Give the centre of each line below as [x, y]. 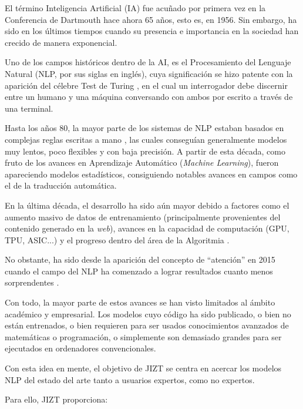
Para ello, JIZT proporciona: [56, 399]
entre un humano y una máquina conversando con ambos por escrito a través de [149, 97]
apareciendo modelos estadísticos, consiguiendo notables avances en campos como [151, 174]
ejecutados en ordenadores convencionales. [80, 348]
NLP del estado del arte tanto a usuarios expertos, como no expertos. [130, 379]
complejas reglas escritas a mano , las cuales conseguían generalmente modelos [146, 139]
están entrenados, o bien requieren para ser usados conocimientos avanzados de [147, 325]
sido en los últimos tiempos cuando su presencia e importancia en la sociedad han [152, 31]
